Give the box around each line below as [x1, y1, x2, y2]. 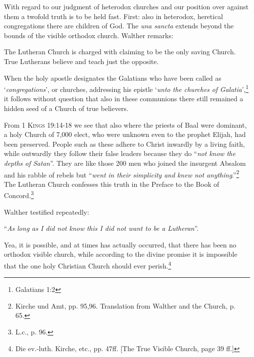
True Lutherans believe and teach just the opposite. [4, 56, 159, 66]
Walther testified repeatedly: [4, 206, 89, 217]
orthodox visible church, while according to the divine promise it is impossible [4, 249, 237, 259]
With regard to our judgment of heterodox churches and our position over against [4, 1, 249, 11]
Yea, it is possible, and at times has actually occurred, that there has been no [4, 239, 236, 249]
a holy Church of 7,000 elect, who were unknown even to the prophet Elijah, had [4, 129, 246, 139]
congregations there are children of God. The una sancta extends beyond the [4, 21, 234, 31]
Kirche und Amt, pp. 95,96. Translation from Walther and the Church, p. [15, 300, 236, 311]
